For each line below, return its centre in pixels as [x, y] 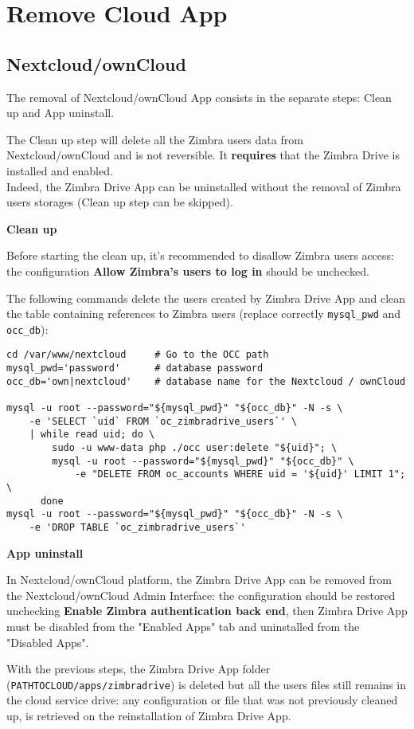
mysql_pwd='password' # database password [135, 368]
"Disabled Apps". [48, 642]
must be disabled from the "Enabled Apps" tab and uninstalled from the [183, 626]
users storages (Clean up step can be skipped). [120, 202]
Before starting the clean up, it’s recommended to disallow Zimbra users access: [200, 255]
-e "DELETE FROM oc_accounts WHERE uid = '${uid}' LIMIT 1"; [240, 474]
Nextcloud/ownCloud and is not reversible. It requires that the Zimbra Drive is [203, 155]
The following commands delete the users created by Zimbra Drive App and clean [206, 298]
